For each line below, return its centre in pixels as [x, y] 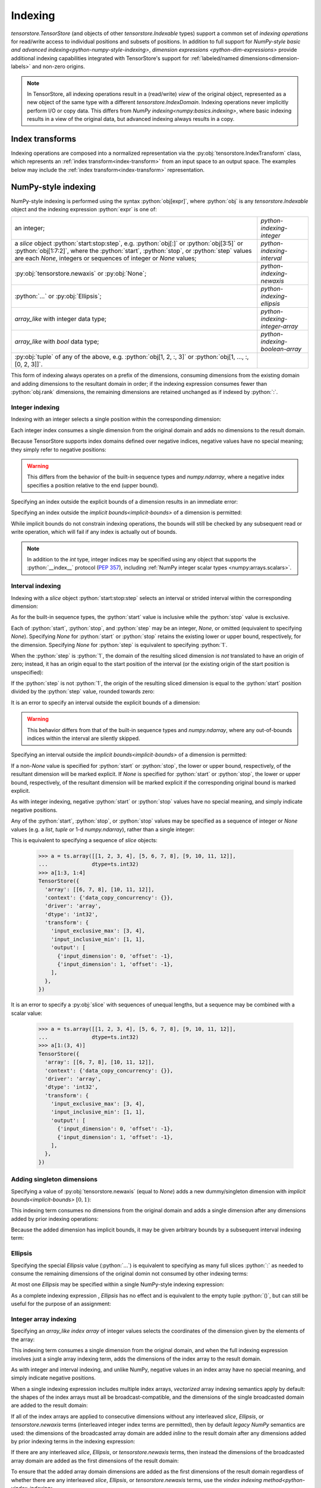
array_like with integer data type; [61, 319]
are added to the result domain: [50, 1405]
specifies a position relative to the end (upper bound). [93, 485]
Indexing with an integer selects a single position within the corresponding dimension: [116, 419]
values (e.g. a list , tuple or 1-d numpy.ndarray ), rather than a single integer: [103, 829]
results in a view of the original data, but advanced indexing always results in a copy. [131, 119]
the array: [23, 1339]
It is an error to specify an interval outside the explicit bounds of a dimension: [106, 702]
